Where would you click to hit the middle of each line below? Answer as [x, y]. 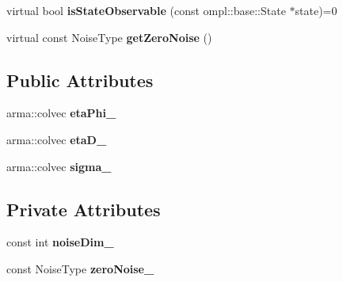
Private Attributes [84, 209]
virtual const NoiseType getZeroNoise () [109, 37]
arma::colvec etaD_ [57, 139]
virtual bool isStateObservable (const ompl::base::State [146, 10]
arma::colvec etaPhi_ [61, 113]
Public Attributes [80, 80]
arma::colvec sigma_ [59, 166]
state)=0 [316, 10]
